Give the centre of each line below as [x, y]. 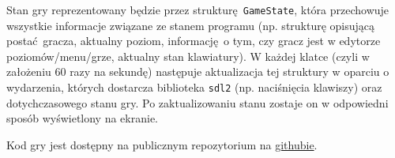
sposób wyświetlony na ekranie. [82, 118]
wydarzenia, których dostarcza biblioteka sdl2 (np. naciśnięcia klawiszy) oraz [194, 87]
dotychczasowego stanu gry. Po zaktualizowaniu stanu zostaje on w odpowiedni [197, 102]
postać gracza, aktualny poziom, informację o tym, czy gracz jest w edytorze [194, 41]
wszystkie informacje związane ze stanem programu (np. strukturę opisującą [191, 25]
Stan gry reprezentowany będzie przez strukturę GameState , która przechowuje [198, 9]
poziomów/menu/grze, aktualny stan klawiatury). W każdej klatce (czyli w [188, 56]
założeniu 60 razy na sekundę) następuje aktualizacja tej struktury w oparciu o [198, 71]
